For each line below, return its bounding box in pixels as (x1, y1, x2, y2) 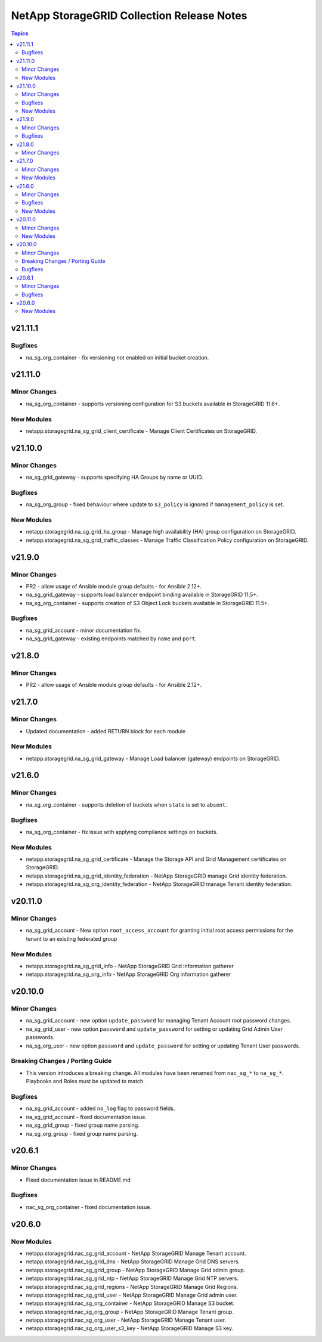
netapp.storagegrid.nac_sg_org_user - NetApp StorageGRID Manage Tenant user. (26, 1316, 227, 1324)
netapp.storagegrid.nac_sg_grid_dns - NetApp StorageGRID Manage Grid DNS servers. (26, 1258, 240, 1265)
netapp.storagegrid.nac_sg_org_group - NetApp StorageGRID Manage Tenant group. (26, 1308, 234, 1315)
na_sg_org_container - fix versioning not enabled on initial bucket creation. (26, 354, 209, 361)
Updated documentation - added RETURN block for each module (26, 727, 186, 734)
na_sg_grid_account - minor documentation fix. (26, 627, 142, 634)
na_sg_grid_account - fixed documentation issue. (26, 1113, 147, 1120)
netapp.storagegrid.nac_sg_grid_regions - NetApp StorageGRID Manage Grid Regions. (26, 1283, 239, 1290)
